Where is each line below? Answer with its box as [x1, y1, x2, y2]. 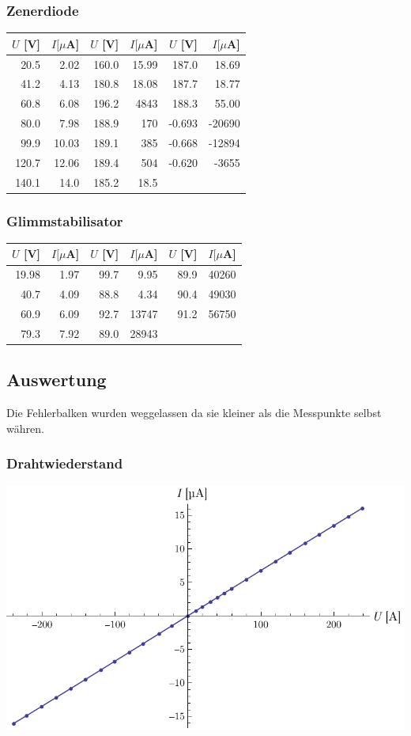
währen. [6, 419, 44, 436]
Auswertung [6, 367, 107, 392]
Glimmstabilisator [6, 211, 123, 230]
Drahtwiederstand [6, 453, 123, 473]
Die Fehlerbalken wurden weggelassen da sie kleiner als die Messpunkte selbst [6, 404, 382, 421]
